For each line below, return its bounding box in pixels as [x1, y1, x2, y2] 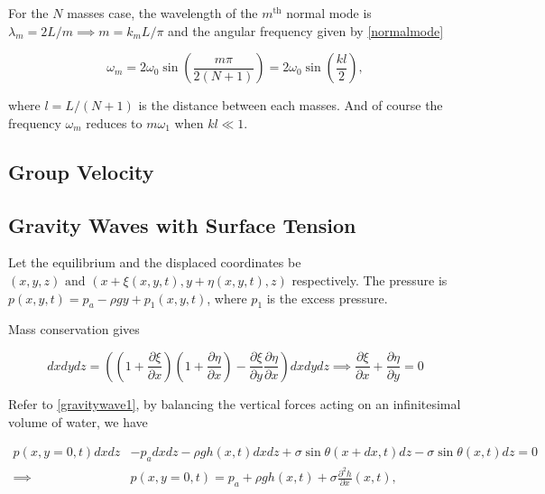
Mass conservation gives [8, 320, 140, 339]
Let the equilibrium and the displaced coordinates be [8, 253, 301, 272]
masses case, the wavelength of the [67, 4, 258, 22]
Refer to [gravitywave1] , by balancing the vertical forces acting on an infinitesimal [8, 394, 461, 413]
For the [8, 4, 49, 22]
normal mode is [286, 4, 372, 22]
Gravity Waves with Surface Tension [8, 210, 356, 238]
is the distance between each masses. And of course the [138, 96, 443, 115]
